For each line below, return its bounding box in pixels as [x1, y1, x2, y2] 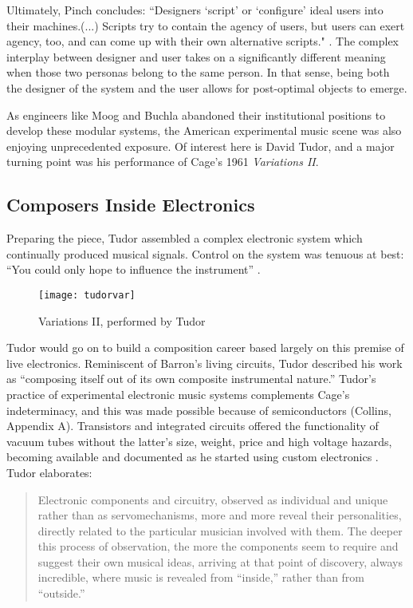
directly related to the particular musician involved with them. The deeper [37, 522, 403, 539]
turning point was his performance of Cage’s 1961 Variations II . [6, 153, 319, 170]
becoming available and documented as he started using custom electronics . [6, 448, 379, 465]
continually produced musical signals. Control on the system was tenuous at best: [6, 245, 404, 262]
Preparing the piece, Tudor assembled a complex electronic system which [6, 230, 363, 247]
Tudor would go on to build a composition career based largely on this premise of [6, 339, 404, 356]
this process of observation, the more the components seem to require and [37, 538, 399, 555]
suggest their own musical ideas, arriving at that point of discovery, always [37, 553, 403, 570]
